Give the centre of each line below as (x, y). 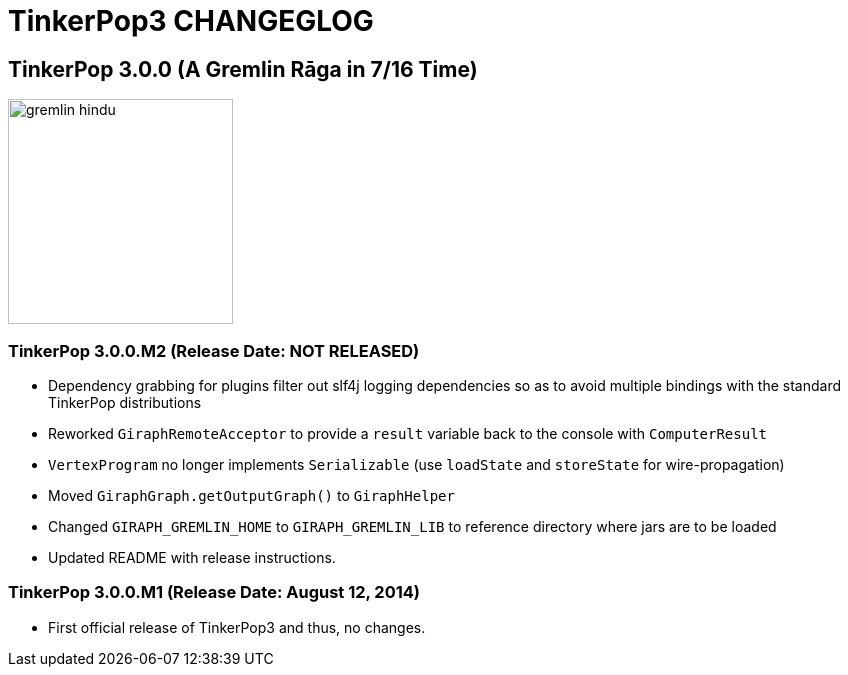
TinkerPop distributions (125, 402)
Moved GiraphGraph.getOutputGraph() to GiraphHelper (251, 495)
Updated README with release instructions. (192, 557)
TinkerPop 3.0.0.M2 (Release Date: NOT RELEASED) (214, 350)
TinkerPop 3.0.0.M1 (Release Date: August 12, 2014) (214, 592)
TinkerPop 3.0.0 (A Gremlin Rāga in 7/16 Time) (243, 69)
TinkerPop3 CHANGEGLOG (191, 21)
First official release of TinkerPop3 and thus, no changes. (237, 627)
